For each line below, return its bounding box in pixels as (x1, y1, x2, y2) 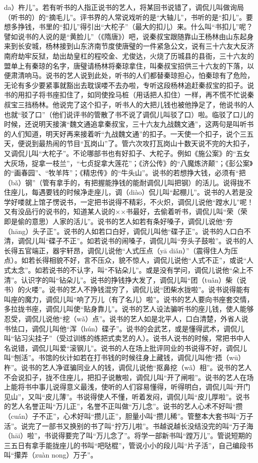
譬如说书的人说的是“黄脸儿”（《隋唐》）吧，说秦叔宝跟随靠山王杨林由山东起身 (4, 31, 254, 41)
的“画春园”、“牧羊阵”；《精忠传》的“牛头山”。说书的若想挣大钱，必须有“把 (4, 167, 246, 178)
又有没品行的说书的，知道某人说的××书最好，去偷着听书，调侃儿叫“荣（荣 (4, 206, 248, 217)
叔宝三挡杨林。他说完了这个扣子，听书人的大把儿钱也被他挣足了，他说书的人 (4, 99, 254, 109)
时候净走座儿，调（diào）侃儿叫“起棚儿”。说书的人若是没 (66, 187, 253, 197)
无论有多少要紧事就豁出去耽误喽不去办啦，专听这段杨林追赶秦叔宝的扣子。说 (4, 79, 254, 90)
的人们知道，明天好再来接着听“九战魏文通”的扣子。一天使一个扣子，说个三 (4, 128, 247, 139)
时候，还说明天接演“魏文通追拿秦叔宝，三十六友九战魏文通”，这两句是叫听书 (4, 119, 254, 129)
